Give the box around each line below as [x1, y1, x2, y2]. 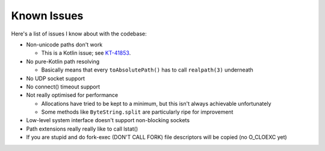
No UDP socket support [26, 75, 85, 82]
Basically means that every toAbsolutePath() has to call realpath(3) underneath [41, 66, 254, 73]
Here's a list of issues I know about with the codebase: [11, 30, 147, 37]
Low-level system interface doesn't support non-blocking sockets [26, 117, 190, 124]
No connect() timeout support [26, 83, 101, 90]
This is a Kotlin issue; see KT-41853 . [41, 49, 131, 57]
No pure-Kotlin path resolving [26, 58, 100, 65]
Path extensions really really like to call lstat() [26, 125, 138, 132]
